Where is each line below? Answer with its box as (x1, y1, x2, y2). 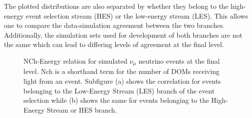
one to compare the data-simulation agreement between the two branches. (4, 20, 225, 30)
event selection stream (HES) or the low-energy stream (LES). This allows (25, 10, 248, 21)
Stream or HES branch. (47, 104, 117, 115)
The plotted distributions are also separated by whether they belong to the (4, 1, 229, 11)
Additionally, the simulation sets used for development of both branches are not (4, 29, 243, 40)
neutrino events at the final (138, 55, 220, 66)
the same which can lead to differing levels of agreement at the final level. (4, 39, 224, 49)
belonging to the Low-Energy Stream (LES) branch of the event (23, 85, 215, 95)
